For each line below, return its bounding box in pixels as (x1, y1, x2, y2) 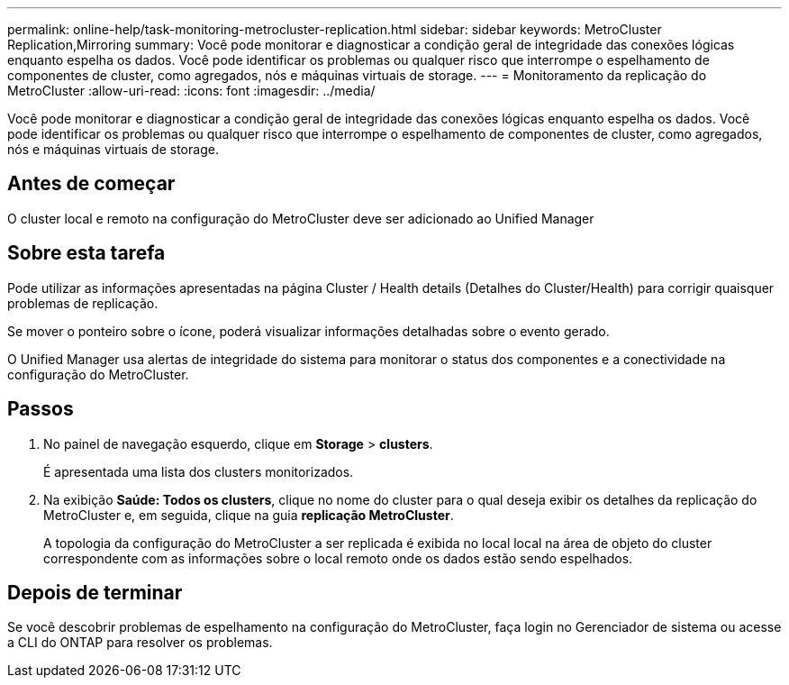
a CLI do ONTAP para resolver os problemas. (7, 635, 273, 651)
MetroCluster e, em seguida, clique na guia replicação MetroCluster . (43, 507, 454, 523)
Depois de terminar (7, 580, 183, 604)
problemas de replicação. (7, 295, 159, 311)
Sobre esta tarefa (7, 242, 166, 265)
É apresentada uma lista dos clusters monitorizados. (43, 463, 354, 479)
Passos (7, 397, 74, 421)
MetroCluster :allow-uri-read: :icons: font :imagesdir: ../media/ (7, 83, 376, 98)
